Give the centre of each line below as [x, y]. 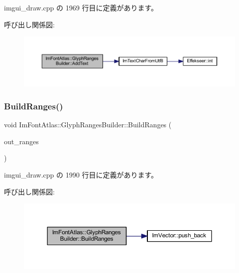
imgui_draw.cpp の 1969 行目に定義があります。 [81, 7]
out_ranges [21, 141]
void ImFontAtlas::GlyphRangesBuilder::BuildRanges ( [88, 125]
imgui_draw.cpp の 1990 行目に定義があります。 [81, 175]
